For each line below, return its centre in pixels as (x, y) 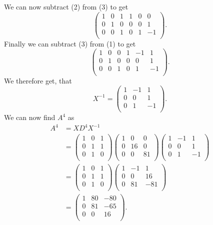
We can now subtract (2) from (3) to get (66, 6)
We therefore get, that (38, 80)
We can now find (30, 117)
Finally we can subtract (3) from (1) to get (70, 43)
